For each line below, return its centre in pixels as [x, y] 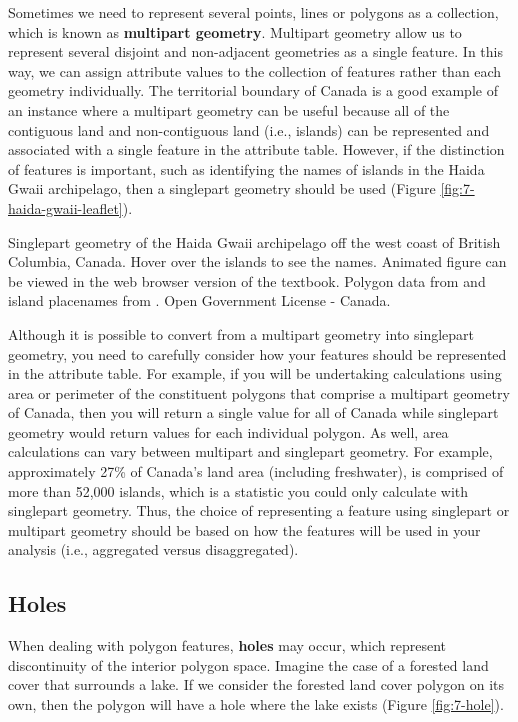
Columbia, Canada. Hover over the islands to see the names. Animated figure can [257, 261]
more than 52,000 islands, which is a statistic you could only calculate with [238, 490]
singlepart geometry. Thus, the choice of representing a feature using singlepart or [259, 510]
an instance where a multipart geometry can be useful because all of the [229, 109]
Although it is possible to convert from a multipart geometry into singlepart [241, 333]
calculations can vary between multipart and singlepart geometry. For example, [250, 451]
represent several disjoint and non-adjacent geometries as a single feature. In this [255, 51]
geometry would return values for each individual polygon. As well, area [228, 431]
